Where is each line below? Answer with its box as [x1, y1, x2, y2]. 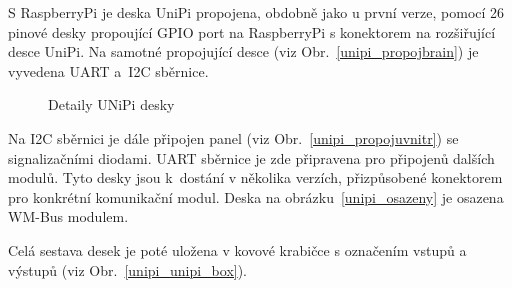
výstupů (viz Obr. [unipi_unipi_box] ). [8, 259, 248, 280]
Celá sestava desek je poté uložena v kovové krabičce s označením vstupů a [8, 239, 467, 260]
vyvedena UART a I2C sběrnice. [8, 60, 209, 81]
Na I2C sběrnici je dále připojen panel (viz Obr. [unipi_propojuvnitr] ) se [8, 127, 459, 148]
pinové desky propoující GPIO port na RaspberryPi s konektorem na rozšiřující [8, 21, 496, 42]
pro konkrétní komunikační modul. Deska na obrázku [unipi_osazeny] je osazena [8, 186, 504, 207]
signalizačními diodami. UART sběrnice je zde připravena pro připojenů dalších [8, 147, 495, 168]
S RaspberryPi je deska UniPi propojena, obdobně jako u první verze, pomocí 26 [8, 2, 505, 22]
